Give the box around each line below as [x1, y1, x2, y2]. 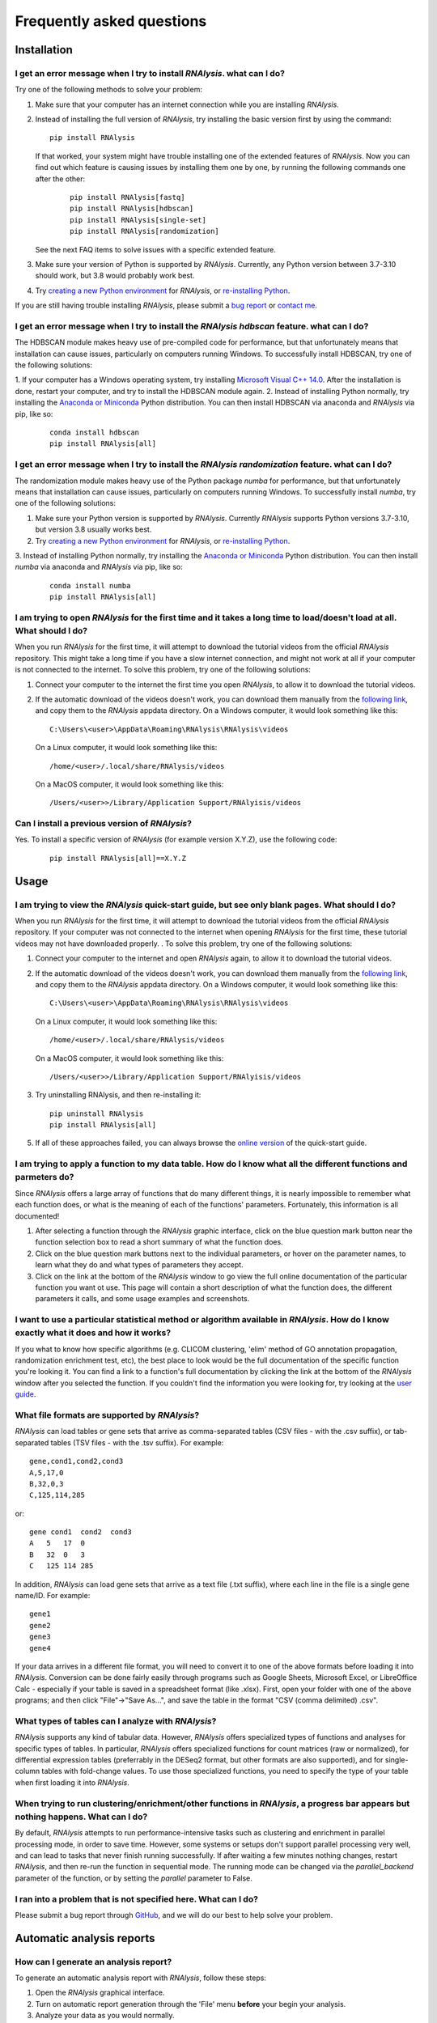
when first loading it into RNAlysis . [15, 1777, 129, 1788]
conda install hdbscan [49, 428, 140, 437]
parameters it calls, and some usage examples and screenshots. [35, 1294, 250, 1304]
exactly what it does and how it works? [15, 1327, 172, 1338]
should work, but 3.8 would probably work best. [35, 271, 195, 281]
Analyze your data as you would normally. [35, 2011, 175, 2021]
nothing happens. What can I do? [15, 1811, 148, 1822]
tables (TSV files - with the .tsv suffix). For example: [50, 1437, 224, 1448]
